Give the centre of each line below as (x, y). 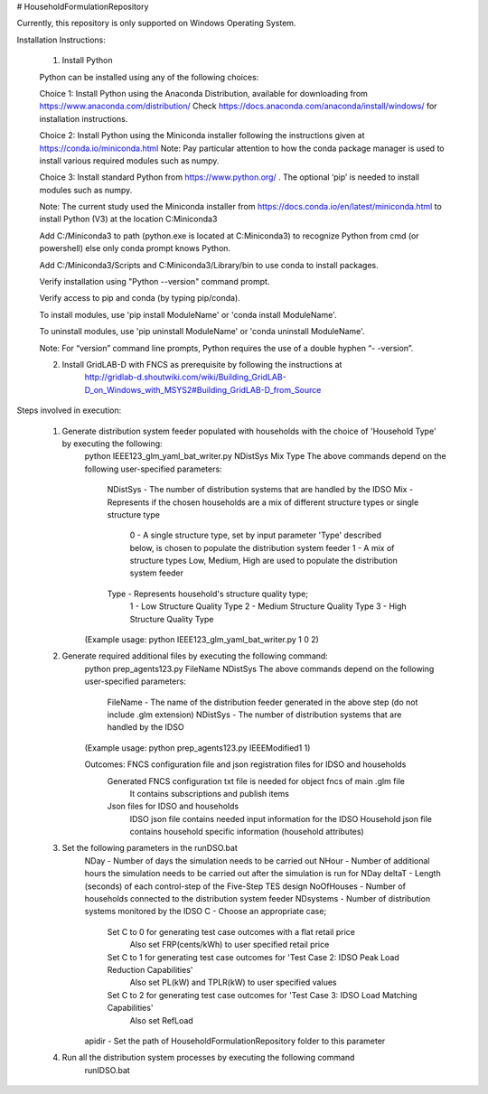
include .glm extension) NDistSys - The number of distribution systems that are (254, 715)
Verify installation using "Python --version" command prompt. (155, 282)
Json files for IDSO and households (173, 806)
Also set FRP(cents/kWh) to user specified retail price (230, 945)
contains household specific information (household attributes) (247, 832)
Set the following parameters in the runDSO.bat (150, 848)
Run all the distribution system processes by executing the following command (208, 1058)
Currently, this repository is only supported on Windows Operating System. (156, 23)
